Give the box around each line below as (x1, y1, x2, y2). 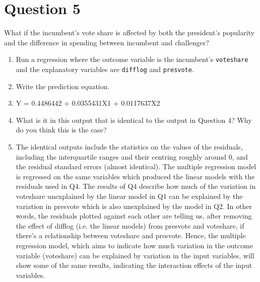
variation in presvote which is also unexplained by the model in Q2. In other (16, 200, 252, 211)
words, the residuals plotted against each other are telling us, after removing (16, 210, 252, 221)
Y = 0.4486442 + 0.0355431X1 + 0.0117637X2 (16, 98, 160, 108)
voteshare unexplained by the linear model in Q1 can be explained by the (16, 190, 243, 201)
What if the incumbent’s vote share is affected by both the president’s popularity (4, 27, 255, 38)
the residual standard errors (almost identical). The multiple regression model (16, 161, 256, 172)
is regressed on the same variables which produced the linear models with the (16, 171, 255, 181)
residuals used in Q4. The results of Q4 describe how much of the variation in (16, 181, 256, 191)
